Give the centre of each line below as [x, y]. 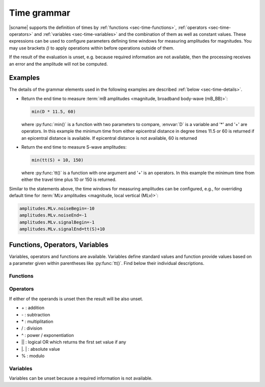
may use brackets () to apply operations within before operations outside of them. [92, 48]
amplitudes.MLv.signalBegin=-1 [57, 222]
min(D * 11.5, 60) [54, 111]
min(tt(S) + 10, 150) [58, 160]
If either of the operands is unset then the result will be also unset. [76, 299]
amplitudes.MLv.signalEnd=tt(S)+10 [62, 229]
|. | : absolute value [41, 349]
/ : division [32, 328]
